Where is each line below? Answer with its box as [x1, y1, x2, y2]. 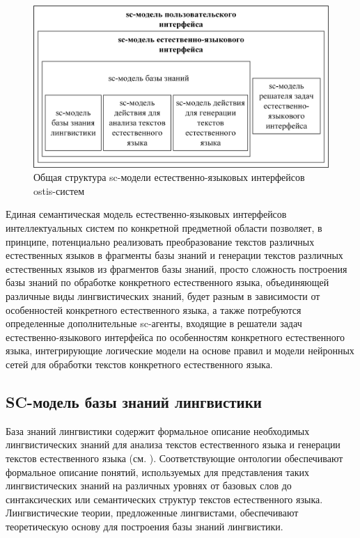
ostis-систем [33, 183, 85, 198]
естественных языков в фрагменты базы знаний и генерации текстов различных [6, 248, 343, 262]
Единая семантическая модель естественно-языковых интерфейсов [6, 207, 287, 221]
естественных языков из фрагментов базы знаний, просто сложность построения [6, 261, 347, 276]
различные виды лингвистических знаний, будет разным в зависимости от [6, 289, 320, 303]
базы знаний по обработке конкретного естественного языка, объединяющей [6, 275, 329, 290]
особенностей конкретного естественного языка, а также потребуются [6, 302, 302, 317]
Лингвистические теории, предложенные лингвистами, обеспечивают [6, 505, 299, 520]
